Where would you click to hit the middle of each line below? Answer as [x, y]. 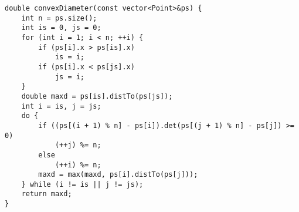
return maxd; [47, 194]
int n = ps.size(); [59, 18]
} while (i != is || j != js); [82, 184]
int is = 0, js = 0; [61, 28]
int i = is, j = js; [61, 106]
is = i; [70, 57]
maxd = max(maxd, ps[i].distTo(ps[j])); [118, 175]
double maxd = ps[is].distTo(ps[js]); [97, 96]
